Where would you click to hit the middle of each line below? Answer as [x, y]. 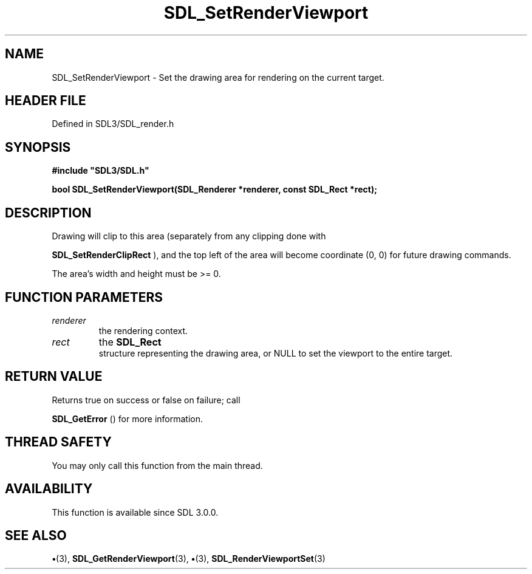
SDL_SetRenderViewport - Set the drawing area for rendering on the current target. [218, 77]
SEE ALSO [36, 535]
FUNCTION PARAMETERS [84, 297]
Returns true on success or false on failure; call [146, 400]
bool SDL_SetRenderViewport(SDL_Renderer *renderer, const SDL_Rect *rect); [214, 190]
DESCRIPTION [48, 213]
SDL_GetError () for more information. [128, 419]
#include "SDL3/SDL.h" [101, 171]
